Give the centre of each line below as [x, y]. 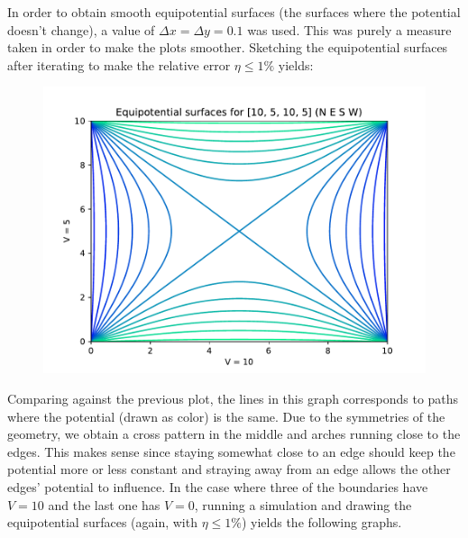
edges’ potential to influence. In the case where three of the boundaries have [218, 486]
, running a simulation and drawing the [303, 504]
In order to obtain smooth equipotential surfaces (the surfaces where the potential [234, 12]
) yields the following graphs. [321, 522]
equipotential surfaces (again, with [102, 522]
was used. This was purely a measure [349, 29]
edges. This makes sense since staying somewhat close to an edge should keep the [231, 451]
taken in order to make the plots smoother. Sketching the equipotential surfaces [228, 47]
